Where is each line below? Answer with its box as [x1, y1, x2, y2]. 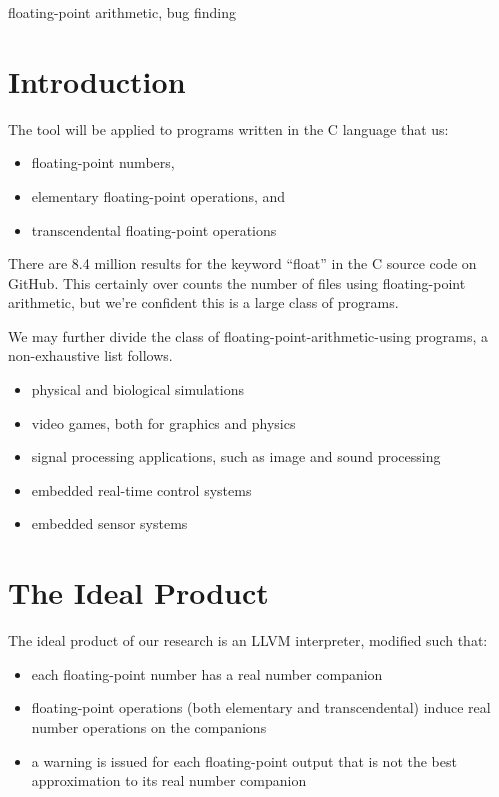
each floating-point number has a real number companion [31, 663, 383, 684]
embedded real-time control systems [31, 479, 252, 500]
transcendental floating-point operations [31, 219, 277, 240]
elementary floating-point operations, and [31, 185, 286, 206]
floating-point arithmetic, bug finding [8, 2, 236, 22]
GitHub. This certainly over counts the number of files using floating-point [8, 272, 466, 293]
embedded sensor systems [31, 513, 188, 534]
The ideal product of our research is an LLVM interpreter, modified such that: [8, 630, 488, 651]
